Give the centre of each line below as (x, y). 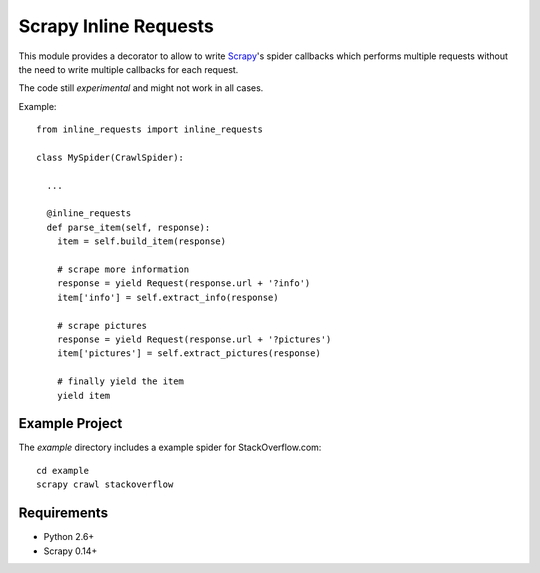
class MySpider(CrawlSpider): (110, 157)
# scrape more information (123, 269)
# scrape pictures (102, 325)
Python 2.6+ (69, 537)
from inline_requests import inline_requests (150, 129)
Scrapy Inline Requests (116, 26)
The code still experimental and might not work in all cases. (141, 88)
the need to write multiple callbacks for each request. (128, 69)
